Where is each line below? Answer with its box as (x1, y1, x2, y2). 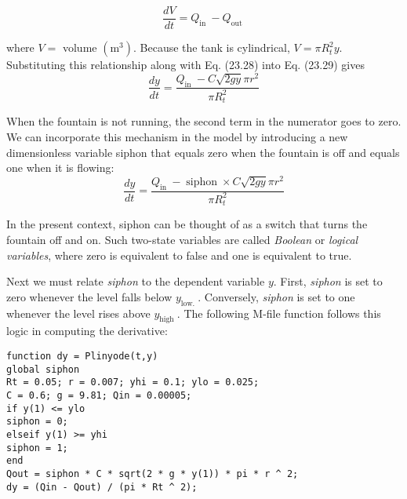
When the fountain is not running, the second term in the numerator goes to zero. (6, 113, 402, 129)
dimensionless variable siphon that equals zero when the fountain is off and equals (6, 144, 400, 160)
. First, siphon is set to (273, 273, 383, 290)
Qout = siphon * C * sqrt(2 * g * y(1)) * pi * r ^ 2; (6, 468, 299, 479)
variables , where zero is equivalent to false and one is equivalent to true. (6, 246, 352, 263)
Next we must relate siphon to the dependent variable (6, 273, 265, 290)
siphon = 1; (6, 442, 68, 453)
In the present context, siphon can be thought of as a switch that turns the (6, 216, 368, 232)
